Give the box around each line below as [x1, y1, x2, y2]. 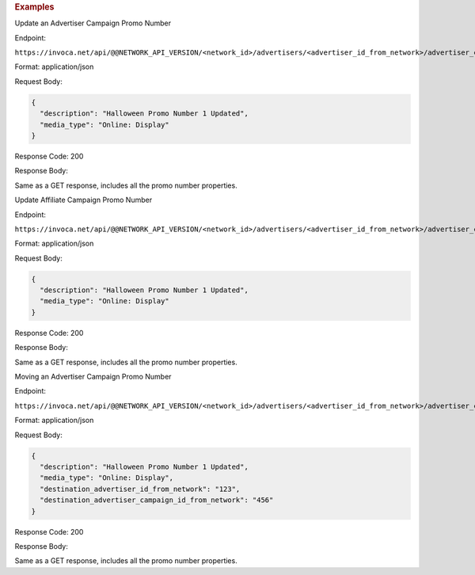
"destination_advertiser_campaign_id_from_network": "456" [40, 496, 274, 505]
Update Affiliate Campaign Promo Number [14, 195, 153, 205]
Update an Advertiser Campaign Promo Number [14, 18, 172, 28]
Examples [14, 2, 55, 12]
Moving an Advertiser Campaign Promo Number [14, 372, 172, 382]
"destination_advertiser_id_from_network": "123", [40, 484, 241, 493]
